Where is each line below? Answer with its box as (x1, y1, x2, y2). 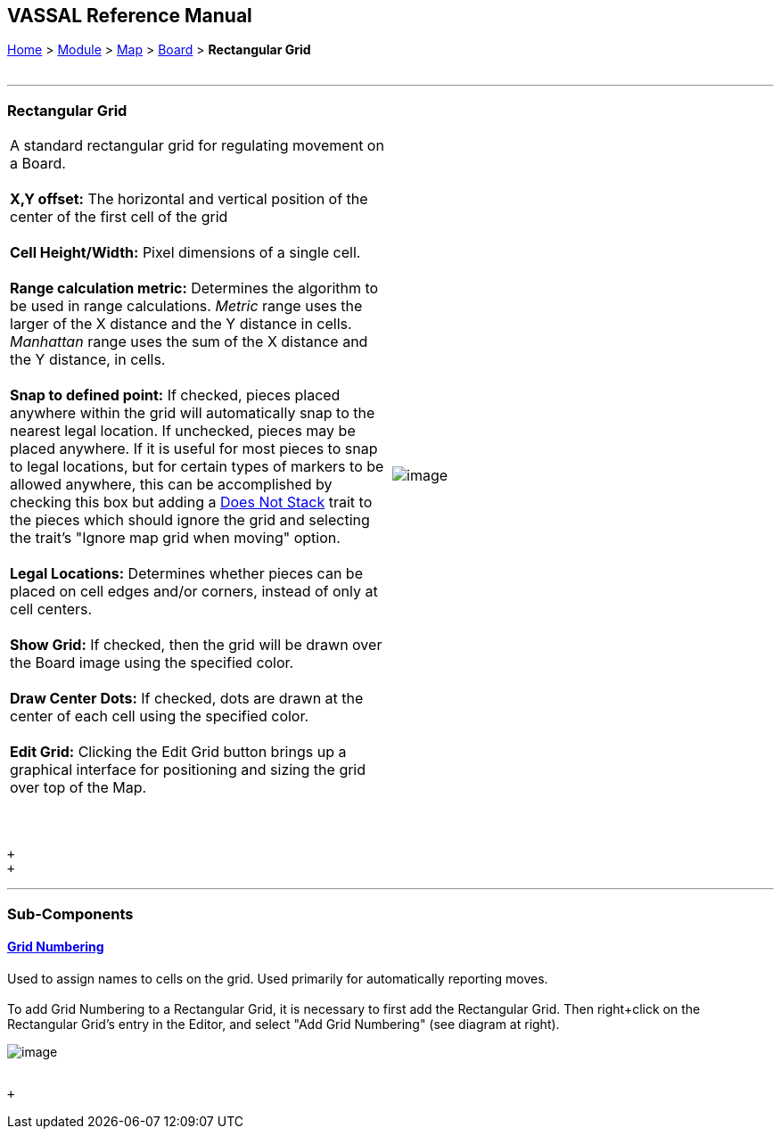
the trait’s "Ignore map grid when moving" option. (10, 529, 341, 547)
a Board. (10, 154, 66, 173)
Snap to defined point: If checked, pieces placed (10, 386, 341, 405)
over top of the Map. (10, 778, 147, 797)
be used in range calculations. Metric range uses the (10, 297, 363, 316)
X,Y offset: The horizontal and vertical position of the (10, 190, 368, 209)
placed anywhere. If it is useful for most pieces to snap (10, 440, 378, 458)
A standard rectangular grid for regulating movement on (10, 136, 384, 155)
